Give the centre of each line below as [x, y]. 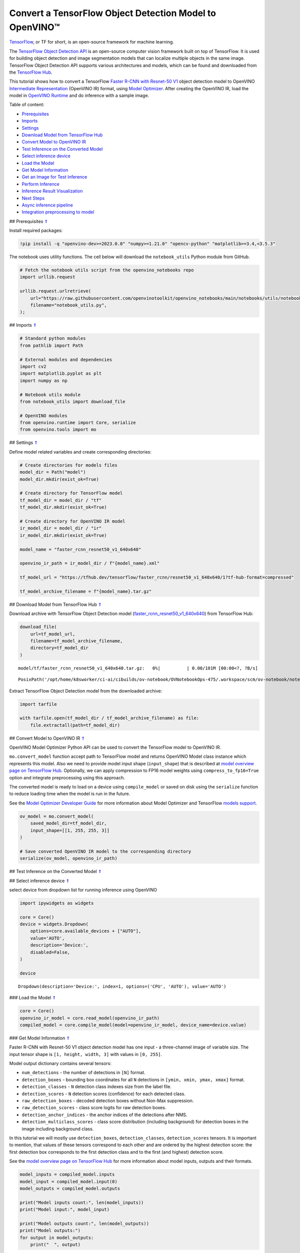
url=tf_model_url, [53, 634]
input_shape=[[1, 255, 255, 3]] [70, 830]
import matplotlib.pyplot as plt [61, 374]
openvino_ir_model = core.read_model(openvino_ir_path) [90, 1018]
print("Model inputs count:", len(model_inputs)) [82, 1202]
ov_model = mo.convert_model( [57, 816]
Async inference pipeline [47, 205]
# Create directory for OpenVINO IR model [72, 521]
